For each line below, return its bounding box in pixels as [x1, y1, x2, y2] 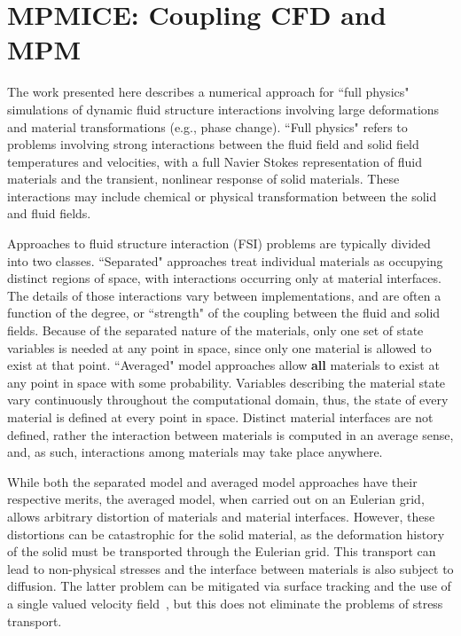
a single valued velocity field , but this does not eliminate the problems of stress [7, 593, 443, 612]
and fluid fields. [7, 204, 91, 223]
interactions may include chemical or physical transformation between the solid [7, 186, 437, 205]
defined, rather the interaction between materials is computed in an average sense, [7, 425, 454, 444]
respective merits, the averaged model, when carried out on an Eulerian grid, [7, 490, 425, 508]
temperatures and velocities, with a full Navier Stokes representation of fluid [7, 152, 422, 170]
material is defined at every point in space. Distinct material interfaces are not [7, 408, 434, 426]
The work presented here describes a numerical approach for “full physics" [7, 82, 410, 101]
